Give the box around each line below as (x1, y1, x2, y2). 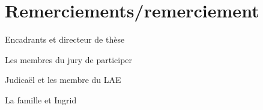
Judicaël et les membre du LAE (5, 73, 121, 86)
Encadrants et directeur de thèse (5, 33, 125, 46)
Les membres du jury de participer (5, 53, 133, 66)
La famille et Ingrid (5, 93, 77, 106)
